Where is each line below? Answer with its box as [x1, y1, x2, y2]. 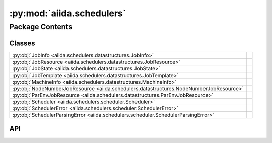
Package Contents [9, 22, 73, 31]
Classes [9, 39, 35, 47]
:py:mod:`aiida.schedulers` [9, 8, 126, 19]
